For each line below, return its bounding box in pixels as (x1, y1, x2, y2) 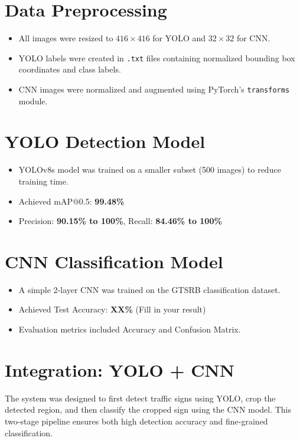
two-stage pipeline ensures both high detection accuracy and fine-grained (5, 414, 268, 427)
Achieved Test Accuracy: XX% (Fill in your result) (18, 303, 206, 315)
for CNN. (236, 32, 270, 44)
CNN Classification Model (5, 249, 223, 273)
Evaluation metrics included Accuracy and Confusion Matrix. (18, 323, 241, 335)
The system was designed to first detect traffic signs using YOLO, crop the (5, 391, 276, 404)
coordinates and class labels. (18, 63, 121, 75)
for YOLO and (152, 32, 206, 44)
